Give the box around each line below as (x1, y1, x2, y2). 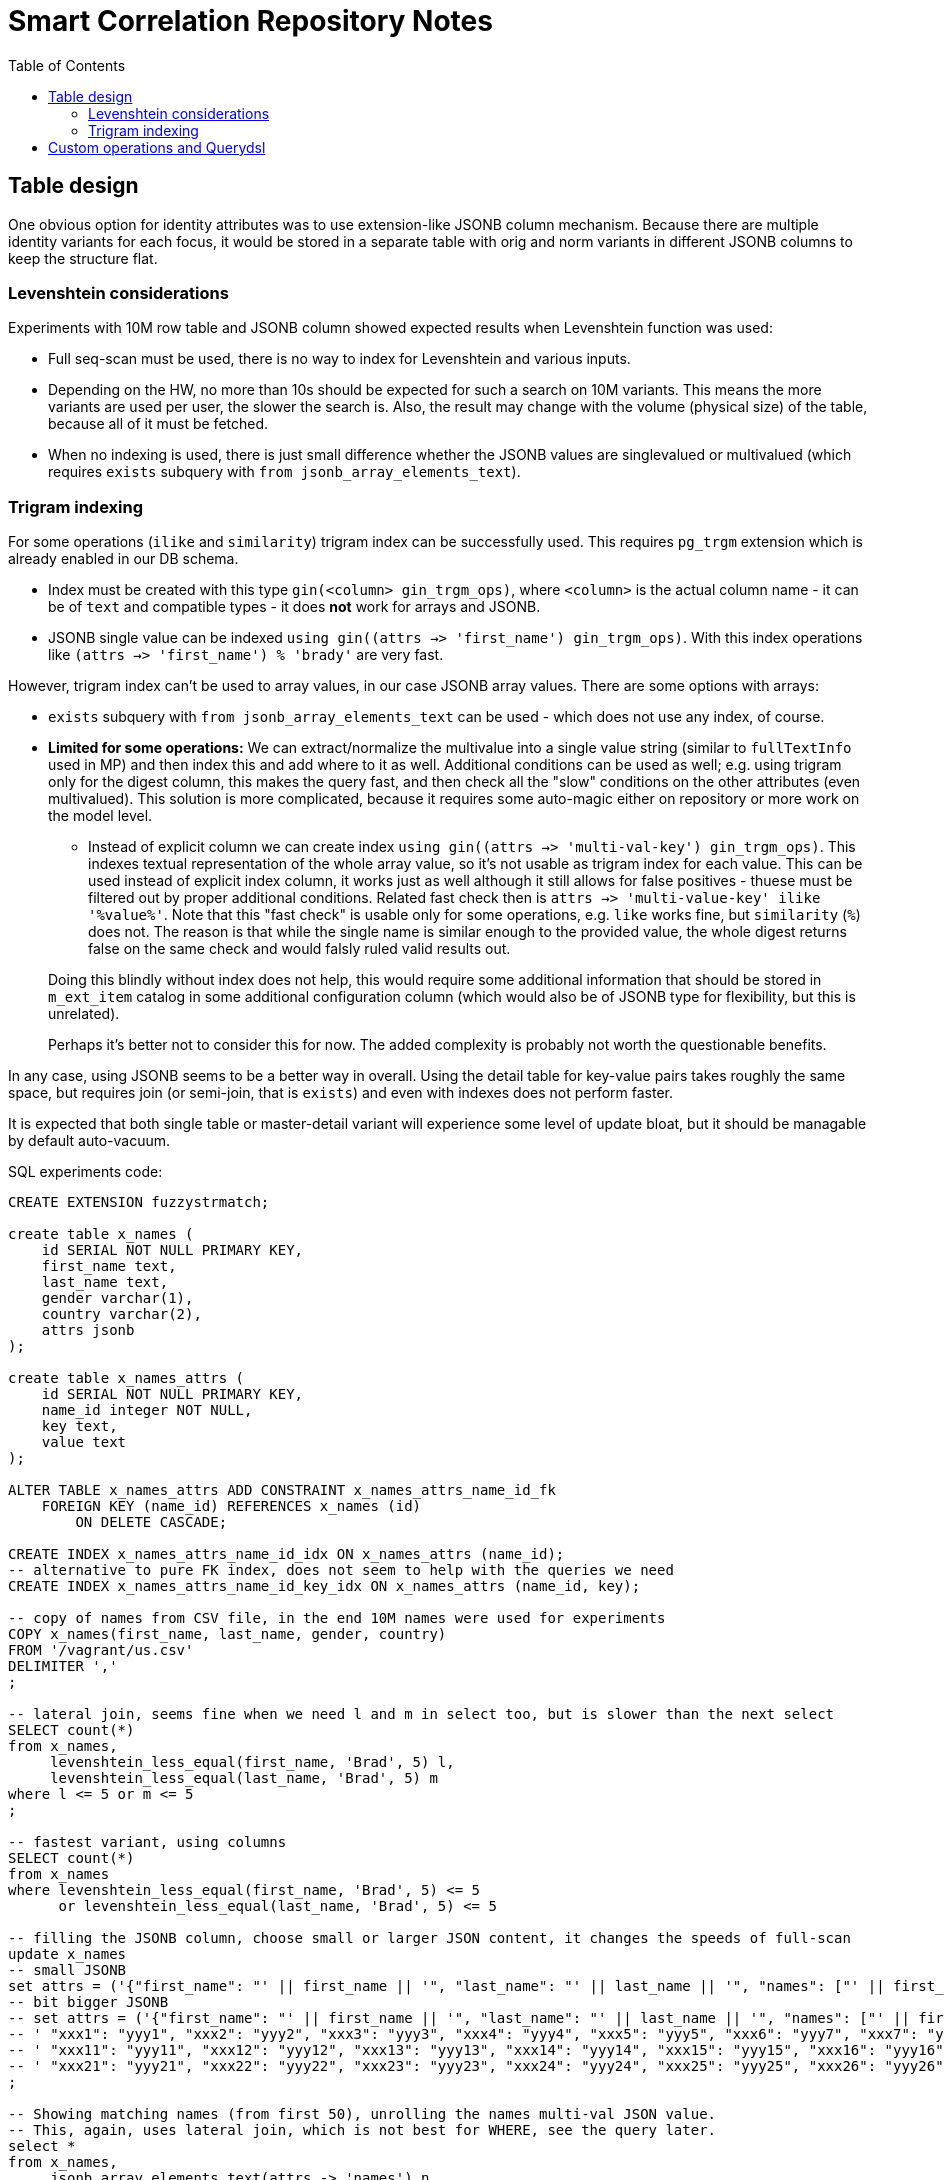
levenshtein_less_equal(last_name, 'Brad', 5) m (50, 1770, 438, 1787)
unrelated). (48, 1005, 120, 1023)
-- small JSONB (8, 1962, 127, 1979)
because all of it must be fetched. (48, 415, 269, 433)
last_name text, (41, 1274, 169, 1291)
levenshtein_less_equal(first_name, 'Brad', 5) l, (50, 1754, 455, 1771)
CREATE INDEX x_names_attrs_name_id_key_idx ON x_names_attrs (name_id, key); (8, 1578, 641, 1595)
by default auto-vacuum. (8, 1132, 170, 1150)
